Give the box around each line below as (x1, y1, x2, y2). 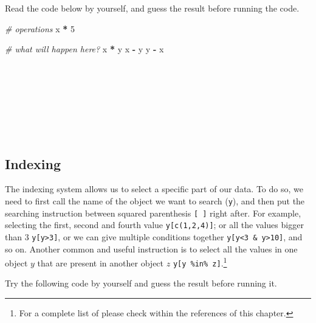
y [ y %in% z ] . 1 (173, 255, 227, 269)
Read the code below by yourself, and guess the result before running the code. (5, 2, 300, 14)
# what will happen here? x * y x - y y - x (5, 43, 164, 55)
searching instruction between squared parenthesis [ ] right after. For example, (5, 206, 301, 219)
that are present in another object (37, 256, 164, 269)
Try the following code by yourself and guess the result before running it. (5, 277, 277, 290)
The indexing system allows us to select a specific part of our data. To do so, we (5, 182, 303, 195)
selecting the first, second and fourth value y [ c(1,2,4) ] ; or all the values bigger (5, 218, 304, 231)
